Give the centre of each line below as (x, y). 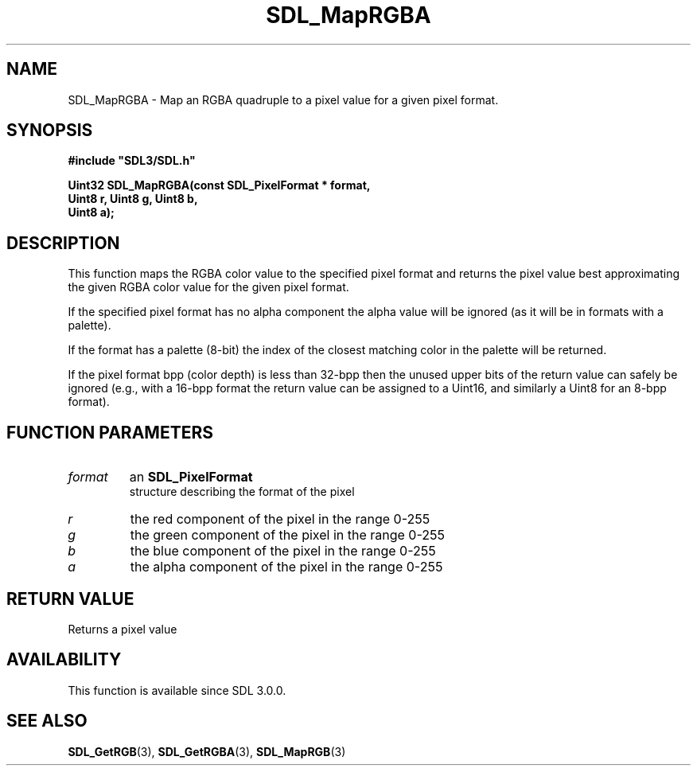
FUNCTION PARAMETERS (110, 432)
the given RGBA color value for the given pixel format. (208, 287)
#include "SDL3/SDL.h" (132, 161)
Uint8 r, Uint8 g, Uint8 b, (133, 199)
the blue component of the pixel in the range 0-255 (283, 551)
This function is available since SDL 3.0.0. (177, 690)
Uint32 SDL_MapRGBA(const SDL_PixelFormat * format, (219, 185)
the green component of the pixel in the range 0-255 (287, 535)
